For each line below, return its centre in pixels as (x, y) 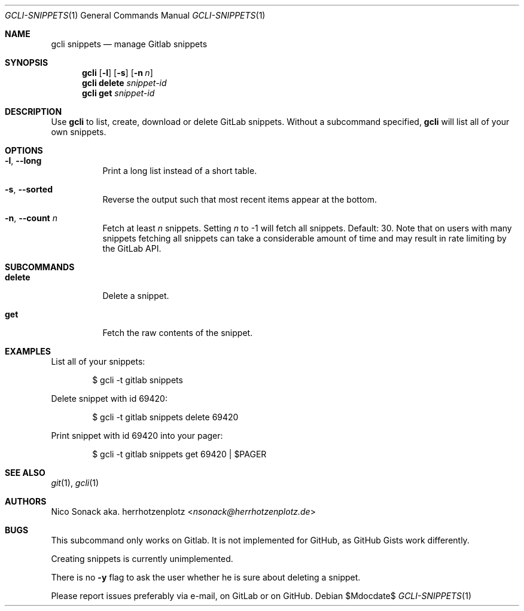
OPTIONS (24, 150)
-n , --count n (31, 218)
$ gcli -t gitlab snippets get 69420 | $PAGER (179, 454)
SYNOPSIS (27, 62)
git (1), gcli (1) (75, 483)
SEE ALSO (25, 473)
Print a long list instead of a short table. (180, 171)
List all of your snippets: (98, 361)
